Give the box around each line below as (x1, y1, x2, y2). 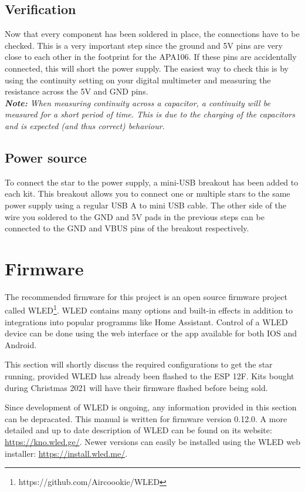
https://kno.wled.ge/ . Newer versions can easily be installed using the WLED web (5, 436, 300, 448)
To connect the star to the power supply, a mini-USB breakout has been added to (5, 176, 299, 188)
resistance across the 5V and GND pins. (5, 85, 148, 97)
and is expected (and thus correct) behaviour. (5, 119, 165, 132)
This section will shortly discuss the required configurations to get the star (5, 358, 273, 370)
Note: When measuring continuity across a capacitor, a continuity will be (5, 96, 270, 109)
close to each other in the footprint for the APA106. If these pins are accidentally (5, 50, 297, 63)
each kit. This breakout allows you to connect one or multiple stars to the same (5, 187, 290, 200)
